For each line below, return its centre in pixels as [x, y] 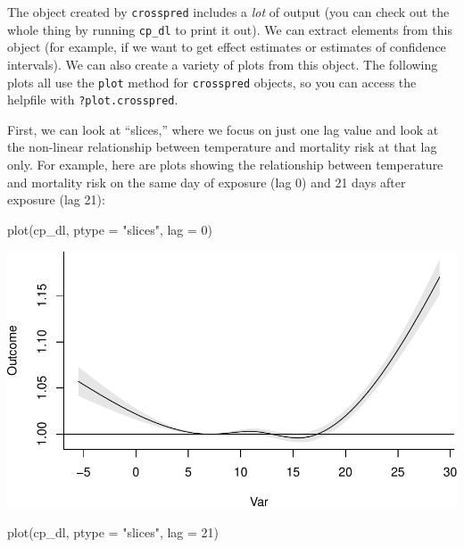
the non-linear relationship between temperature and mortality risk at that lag [222, 147]
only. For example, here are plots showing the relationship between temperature [225, 164]
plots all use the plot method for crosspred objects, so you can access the [212, 82]
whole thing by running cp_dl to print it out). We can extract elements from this [230, 29]
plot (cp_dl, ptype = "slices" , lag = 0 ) [110, 229]
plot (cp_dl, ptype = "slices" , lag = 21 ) [113, 531]
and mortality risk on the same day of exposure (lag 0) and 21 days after [207, 182]
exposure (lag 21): [56, 199]
